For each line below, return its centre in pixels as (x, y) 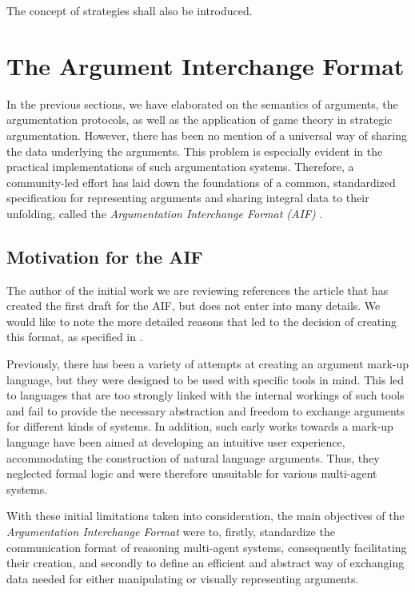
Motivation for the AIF (105, 256)
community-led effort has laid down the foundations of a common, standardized (201, 182)
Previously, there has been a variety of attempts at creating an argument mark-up (208, 364)
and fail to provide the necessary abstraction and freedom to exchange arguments (206, 410)
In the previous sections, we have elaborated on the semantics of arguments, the (202, 103)
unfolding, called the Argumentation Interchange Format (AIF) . (165, 213)
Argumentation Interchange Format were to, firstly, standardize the (171, 531)
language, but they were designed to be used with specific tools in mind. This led (206, 379)
